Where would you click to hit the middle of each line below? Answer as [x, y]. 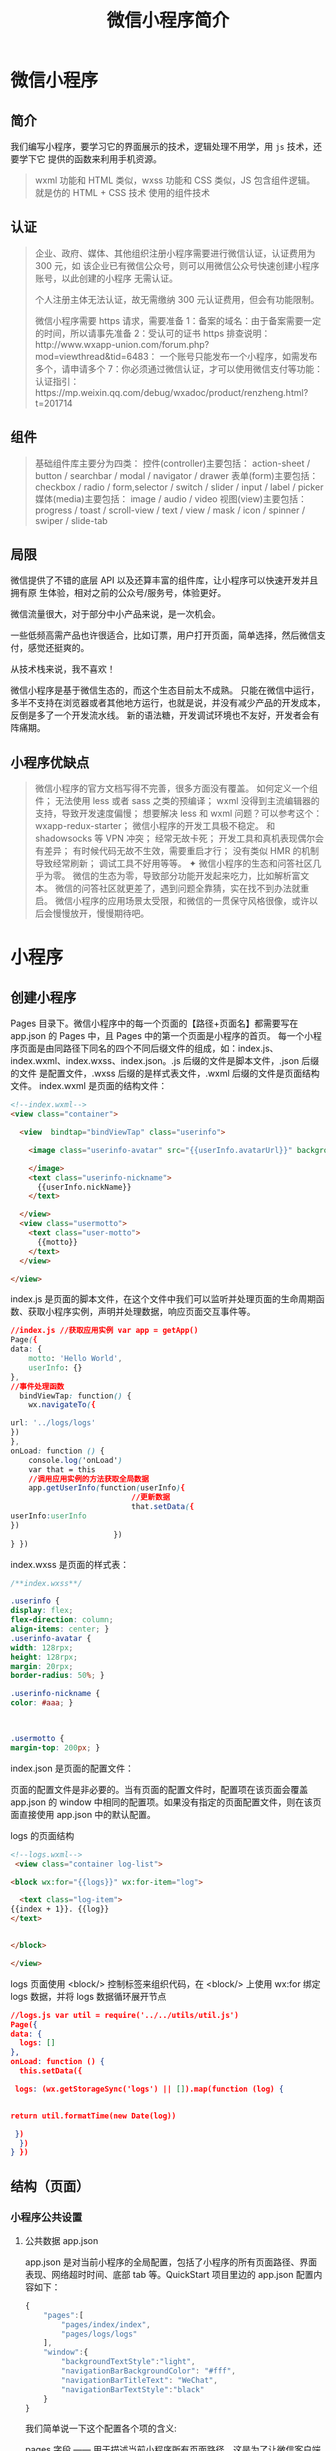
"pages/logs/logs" [99, 2334]
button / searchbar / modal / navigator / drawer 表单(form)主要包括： [176, 475]
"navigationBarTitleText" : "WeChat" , [139, 2380]
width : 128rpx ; [42, 1647]
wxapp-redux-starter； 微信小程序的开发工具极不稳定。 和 [155, 826]
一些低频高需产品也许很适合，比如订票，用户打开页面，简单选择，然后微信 [163, 635]
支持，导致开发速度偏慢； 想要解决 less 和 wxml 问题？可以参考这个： [178, 813]
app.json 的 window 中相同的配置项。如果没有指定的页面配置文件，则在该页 [166, 1802]
